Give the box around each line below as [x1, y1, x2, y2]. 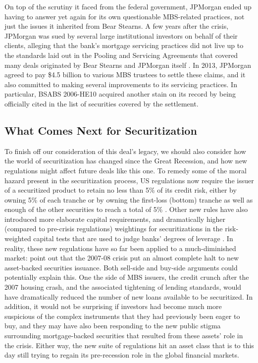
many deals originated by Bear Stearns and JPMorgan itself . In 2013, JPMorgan [4, 59, 252, 70]
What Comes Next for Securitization [4, 122, 197, 138]
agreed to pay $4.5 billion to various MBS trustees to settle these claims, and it [4, 69, 246, 80]
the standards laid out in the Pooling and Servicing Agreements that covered [4, 50, 238, 60]
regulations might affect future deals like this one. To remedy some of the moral [4, 165, 247, 175]
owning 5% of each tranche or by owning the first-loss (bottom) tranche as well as [4, 194, 253, 205]
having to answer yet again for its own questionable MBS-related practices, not [4, 11, 245, 21]
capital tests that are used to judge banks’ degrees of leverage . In [33, 233, 233, 244]
